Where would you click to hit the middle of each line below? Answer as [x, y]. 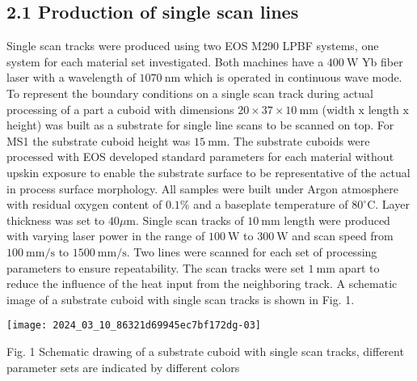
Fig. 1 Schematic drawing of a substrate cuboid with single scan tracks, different [205, 351]
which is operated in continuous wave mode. [293, 77]
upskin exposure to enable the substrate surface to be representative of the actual [208, 172]
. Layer [392, 204]
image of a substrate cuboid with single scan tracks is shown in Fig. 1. [181, 299]
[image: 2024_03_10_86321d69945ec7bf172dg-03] [134, 326]
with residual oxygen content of [84, 204]
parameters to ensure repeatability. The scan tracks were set [156, 267]
